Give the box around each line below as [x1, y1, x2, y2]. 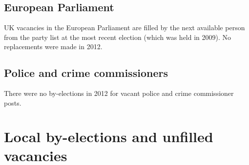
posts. [4, 97, 21, 108]
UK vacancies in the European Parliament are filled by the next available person [4, 22, 245, 33]
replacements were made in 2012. [4, 41, 103, 52]
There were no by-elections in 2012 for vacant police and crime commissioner [4, 88, 234, 98]
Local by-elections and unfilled [4, 126, 213, 146]
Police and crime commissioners [4, 65, 168, 80]
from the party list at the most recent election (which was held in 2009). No [4, 32, 231, 42]
